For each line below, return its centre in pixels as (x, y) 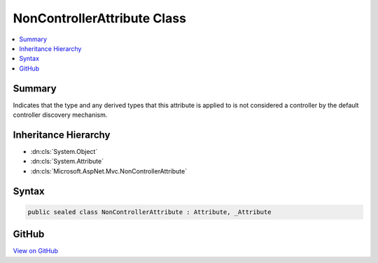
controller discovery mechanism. (60, 115)
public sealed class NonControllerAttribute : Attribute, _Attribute (149, 212)
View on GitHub (36, 251)
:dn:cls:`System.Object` (64, 151)
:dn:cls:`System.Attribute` (67, 162)
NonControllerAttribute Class (100, 18)
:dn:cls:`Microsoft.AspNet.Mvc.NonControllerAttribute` (109, 171)
